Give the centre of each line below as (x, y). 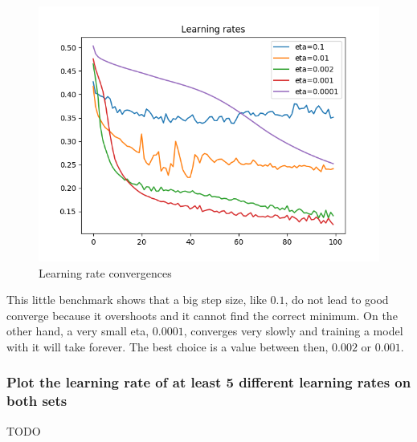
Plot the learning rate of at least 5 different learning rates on (209, 382)
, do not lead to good (337, 300)
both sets (37, 401)
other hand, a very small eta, (78, 331)
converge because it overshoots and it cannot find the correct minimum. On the (202, 315)
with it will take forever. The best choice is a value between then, (168, 346)
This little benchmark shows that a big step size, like (137, 300)
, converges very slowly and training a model (293, 331)
